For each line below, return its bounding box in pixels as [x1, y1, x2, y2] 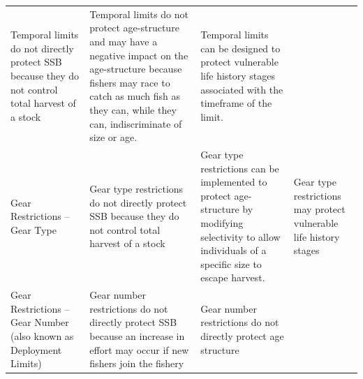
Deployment [10, 342, 62, 357]
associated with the [200, 82, 283, 96]
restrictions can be [200, 161, 279, 175]
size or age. [89, 130, 138, 144]
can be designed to [200, 40, 281, 55]
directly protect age [200, 328, 284, 343]
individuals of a [200, 243, 267, 258]
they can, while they [89, 102, 177, 117]
